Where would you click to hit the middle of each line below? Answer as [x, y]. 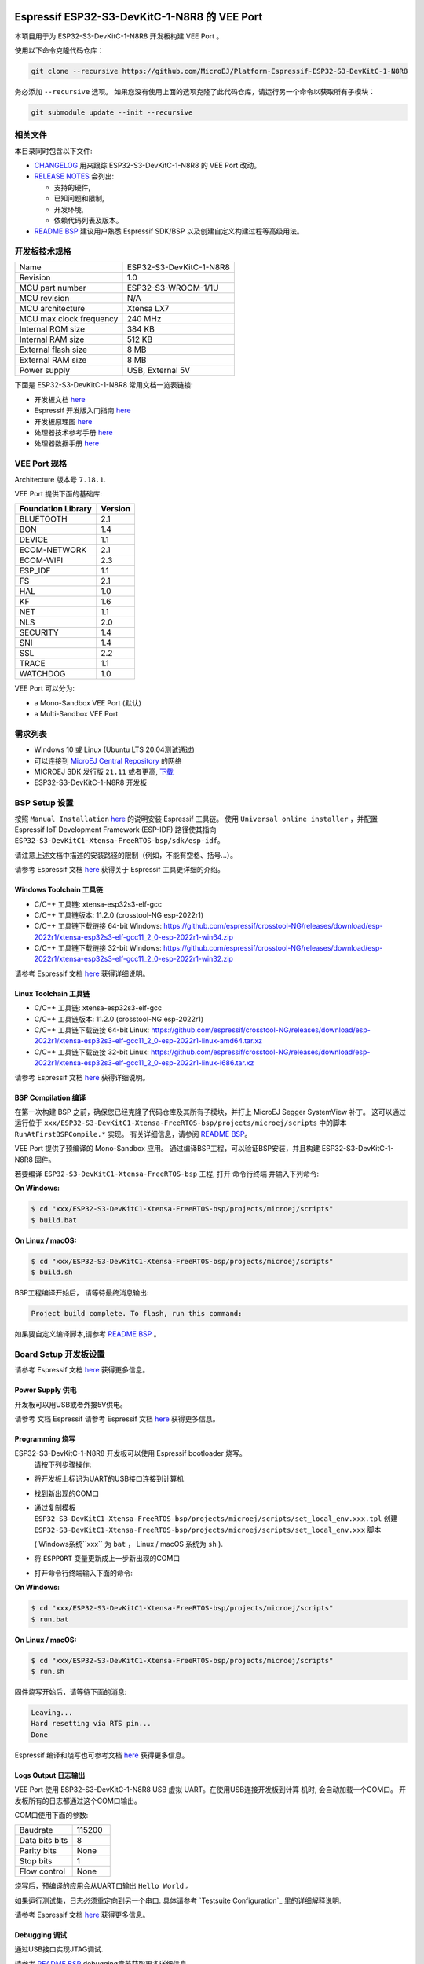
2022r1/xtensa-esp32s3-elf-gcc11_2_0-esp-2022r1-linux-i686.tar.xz [144, 1063]
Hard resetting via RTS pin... [91, 1724]
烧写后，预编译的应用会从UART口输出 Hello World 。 [104, 1886]
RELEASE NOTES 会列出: [74, 176]
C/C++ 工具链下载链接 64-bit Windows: [98, 926]
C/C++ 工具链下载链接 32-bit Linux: [91, 1052]
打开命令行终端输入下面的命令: [84, 1573]
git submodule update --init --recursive [112, 112]
